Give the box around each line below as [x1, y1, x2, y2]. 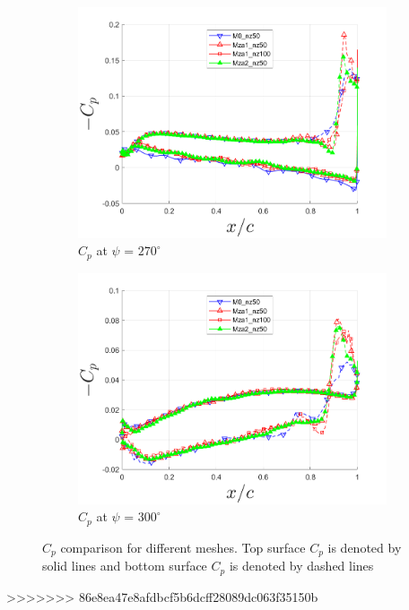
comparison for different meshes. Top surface [60, 537, 306, 556]
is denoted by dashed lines [229, 556, 374, 575]
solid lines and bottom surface [42, 556, 207, 575]
